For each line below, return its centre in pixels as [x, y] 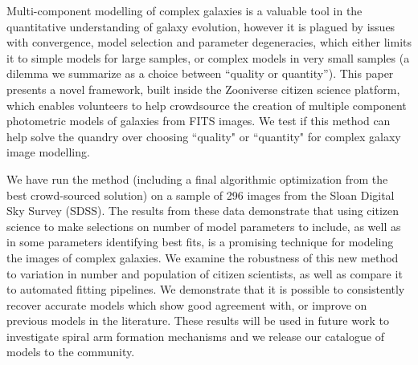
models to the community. [71, 352]
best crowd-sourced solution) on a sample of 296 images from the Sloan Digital [201, 195]
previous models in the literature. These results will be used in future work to [198, 320]
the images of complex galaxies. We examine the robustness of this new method [203, 257]
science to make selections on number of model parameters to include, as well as [204, 226]
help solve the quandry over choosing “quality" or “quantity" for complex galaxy [204, 136]
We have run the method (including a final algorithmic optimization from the [197, 178]
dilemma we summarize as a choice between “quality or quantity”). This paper [200, 73]
